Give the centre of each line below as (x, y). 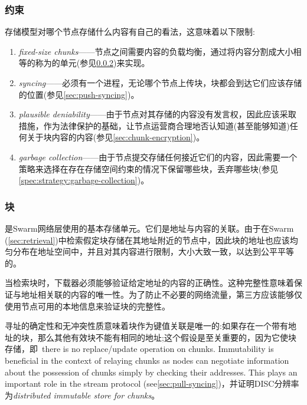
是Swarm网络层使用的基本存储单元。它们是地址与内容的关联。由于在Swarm (149, 228)
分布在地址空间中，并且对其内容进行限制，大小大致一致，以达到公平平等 (153, 251)
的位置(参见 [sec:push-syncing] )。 (79, 94)
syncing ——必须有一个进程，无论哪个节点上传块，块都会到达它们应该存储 (160, 83)
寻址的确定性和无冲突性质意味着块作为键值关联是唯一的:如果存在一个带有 (146, 326)
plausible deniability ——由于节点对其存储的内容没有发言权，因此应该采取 (157, 114)
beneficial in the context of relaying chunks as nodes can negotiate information (147, 360)
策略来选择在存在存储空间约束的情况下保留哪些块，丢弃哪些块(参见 (148, 168)
